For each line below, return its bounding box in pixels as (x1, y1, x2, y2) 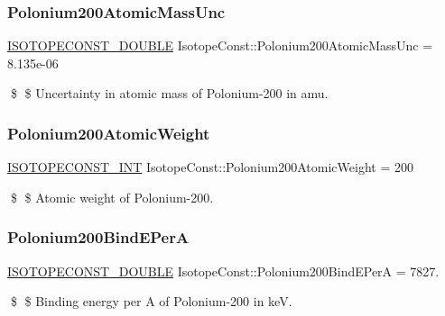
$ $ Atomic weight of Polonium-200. (10, 187, 214, 206)
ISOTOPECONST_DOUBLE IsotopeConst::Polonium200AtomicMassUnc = (7, 36, 433, 55)
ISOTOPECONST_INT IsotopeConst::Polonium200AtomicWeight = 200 (7, 158, 413, 176)
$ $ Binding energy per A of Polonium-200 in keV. (10, 292, 292, 311)
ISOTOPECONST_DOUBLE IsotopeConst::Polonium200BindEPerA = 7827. (7, 261, 440, 280)
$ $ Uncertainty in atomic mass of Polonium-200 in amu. (10, 84, 329, 103)
